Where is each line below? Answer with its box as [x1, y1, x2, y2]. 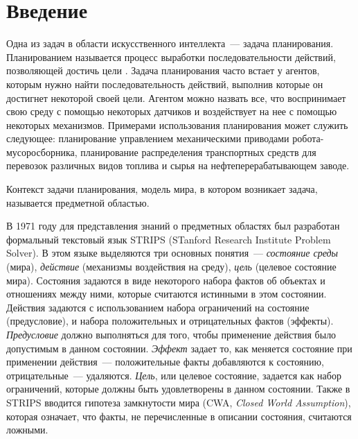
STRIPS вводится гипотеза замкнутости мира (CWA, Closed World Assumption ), [6, 395, 351, 409]
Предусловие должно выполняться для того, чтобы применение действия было [6, 327, 337, 341]
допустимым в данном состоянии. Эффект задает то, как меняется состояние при [6, 341, 352, 355]
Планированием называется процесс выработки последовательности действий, [6, 49, 336, 64]
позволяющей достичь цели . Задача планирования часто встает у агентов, [6, 63, 320, 78]
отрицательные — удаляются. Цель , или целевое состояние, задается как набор [6, 368, 341, 382]
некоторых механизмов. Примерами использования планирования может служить [6, 117, 348, 132]
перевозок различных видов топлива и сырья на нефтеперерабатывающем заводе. [6, 158, 350, 173]
